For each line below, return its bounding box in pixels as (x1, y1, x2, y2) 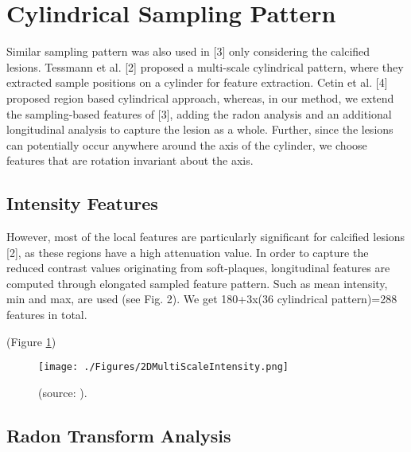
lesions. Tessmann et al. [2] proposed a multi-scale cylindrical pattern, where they (6, 58, 404, 75)
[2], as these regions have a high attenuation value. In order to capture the (6, 244, 369, 260)
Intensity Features (6, 191, 158, 216)
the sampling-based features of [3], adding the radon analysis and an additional (6, 105, 392, 122)
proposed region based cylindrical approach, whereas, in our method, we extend (6, 89, 394, 106)
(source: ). (38, 384, 87, 400)
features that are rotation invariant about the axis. (6, 152, 254, 169)
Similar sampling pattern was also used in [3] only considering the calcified (6, 43, 370, 60)
